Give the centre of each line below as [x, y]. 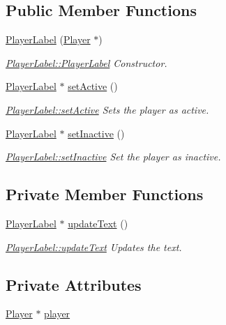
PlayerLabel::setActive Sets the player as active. [107, 109]
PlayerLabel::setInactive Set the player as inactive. [113, 157]
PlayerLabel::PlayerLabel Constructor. [86, 62]
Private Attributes [74, 284]
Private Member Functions [105, 194]
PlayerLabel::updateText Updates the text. [94, 247]
